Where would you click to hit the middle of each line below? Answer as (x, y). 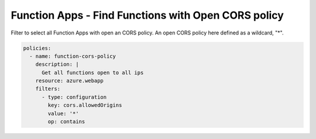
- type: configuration (74, 97)
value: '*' (63, 113)
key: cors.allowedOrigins (85, 105)
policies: (37, 48)
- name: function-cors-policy (73, 56)
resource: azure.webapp (69, 81)
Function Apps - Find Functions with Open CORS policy (147, 15)
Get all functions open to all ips (93, 72)
